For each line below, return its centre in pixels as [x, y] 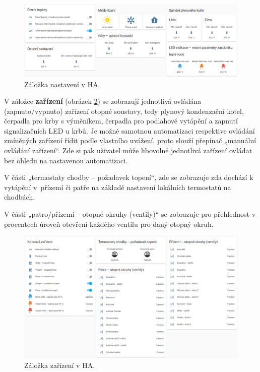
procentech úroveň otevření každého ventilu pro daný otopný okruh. [109, 224]
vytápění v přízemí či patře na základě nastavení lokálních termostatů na [118, 187]
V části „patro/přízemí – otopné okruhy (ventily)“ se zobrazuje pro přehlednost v [130, 214]
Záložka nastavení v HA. [62, 84]
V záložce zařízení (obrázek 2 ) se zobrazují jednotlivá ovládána [103, 101]
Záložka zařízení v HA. [60, 365]
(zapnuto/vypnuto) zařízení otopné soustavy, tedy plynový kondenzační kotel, [124, 111]
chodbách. [20, 197]
